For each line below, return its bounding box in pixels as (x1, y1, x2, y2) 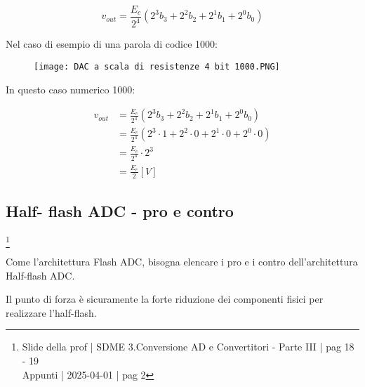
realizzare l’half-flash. (6, 305, 97, 320)
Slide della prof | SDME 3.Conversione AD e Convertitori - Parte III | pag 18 (22, 339, 354, 354)
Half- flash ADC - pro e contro (6, 199, 234, 221)
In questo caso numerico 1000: (6, 81, 135, 96)
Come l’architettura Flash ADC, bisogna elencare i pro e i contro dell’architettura (6, 254, 358, 269)
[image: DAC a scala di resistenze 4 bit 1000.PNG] (34, 62, 280, 72)
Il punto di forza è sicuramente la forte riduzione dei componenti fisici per (6, 291, 324, 306)
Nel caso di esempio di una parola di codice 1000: (6, 37, 218, 51)
